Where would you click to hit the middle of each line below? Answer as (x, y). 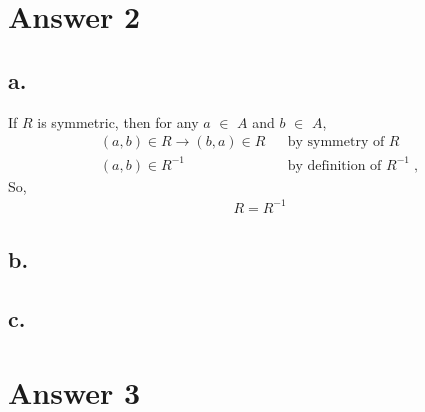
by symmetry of (336, 142)
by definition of (334, 165)
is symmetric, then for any (118, 121)
